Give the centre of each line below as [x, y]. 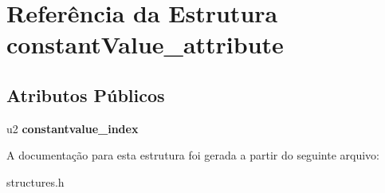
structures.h [35, 181]
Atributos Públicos [86, 95]
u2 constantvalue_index [73, 128]
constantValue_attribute [145, 44]
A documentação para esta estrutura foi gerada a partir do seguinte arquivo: [193, 155]
